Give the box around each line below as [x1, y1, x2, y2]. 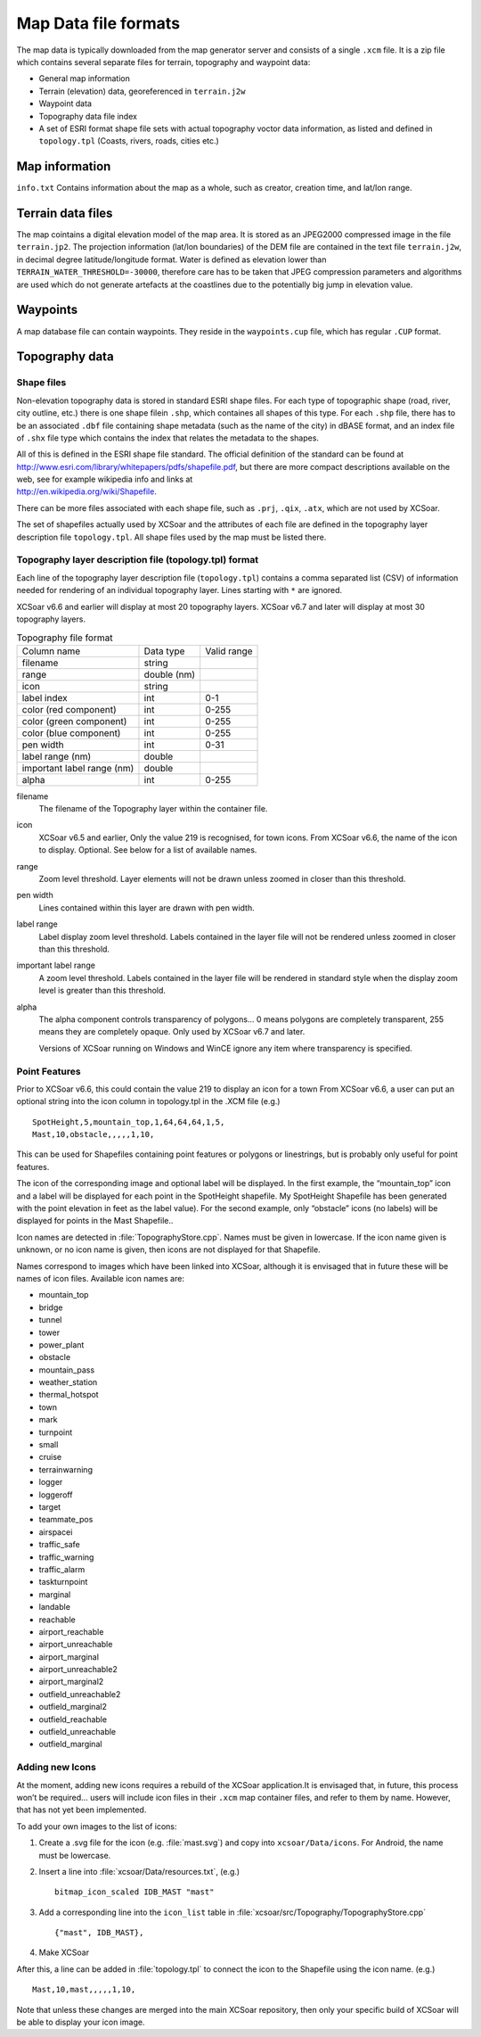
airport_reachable [38, 1626, 104, 1637]
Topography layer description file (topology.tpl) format [16, 554, 259, 566]
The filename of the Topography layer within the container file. [38, 804, 268, 814]
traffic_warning [38, 1552, 94, 1563]
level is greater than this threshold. [38, 986, 167, 996]
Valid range [205, 645, 253, 657]
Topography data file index [38, 111, 138, 121]
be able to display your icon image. [16, 2016, 145, 2028]
